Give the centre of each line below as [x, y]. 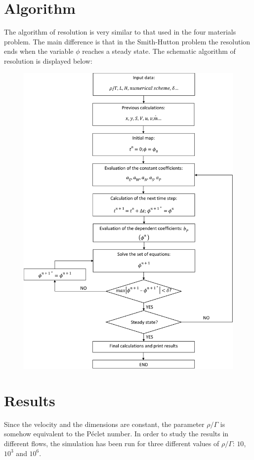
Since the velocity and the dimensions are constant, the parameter [104, 424]
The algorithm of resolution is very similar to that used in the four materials [120, 32]
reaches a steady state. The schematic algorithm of [159, 51]
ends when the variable [39, 51]
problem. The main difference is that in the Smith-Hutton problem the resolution [127, 41]
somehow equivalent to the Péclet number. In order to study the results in [116, 434]
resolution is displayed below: [48, 60]
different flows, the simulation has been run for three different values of [112, 443]
